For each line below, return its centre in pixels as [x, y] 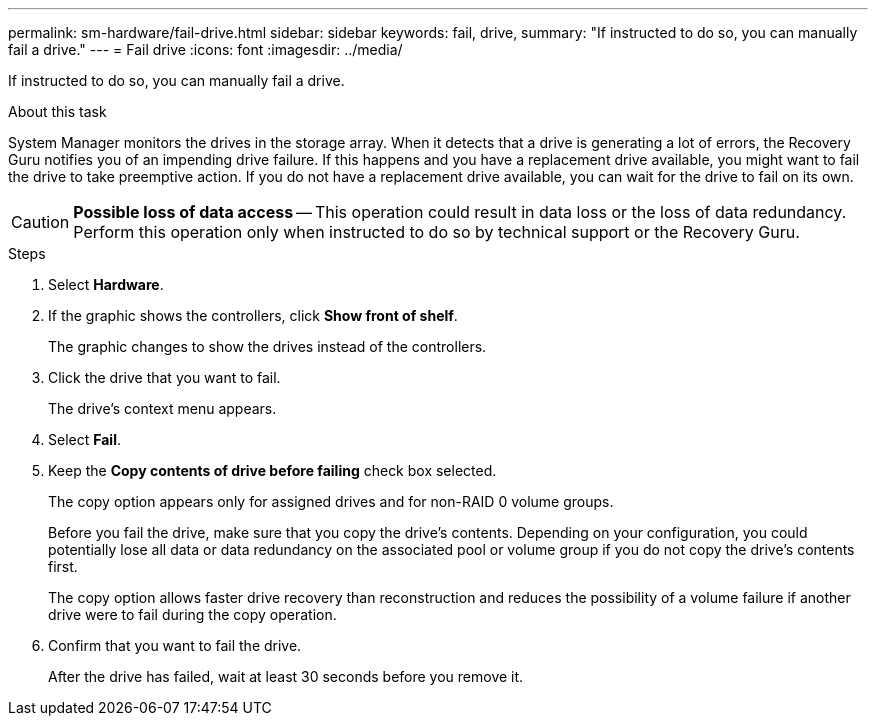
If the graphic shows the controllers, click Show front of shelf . [253, 315]
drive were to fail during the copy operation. [192, 614]
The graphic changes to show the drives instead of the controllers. [267, 346]
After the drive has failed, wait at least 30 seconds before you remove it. [286, 676]
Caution [40, 222]
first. [63, 566]
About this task [57, 111]
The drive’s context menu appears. [162, 408]
